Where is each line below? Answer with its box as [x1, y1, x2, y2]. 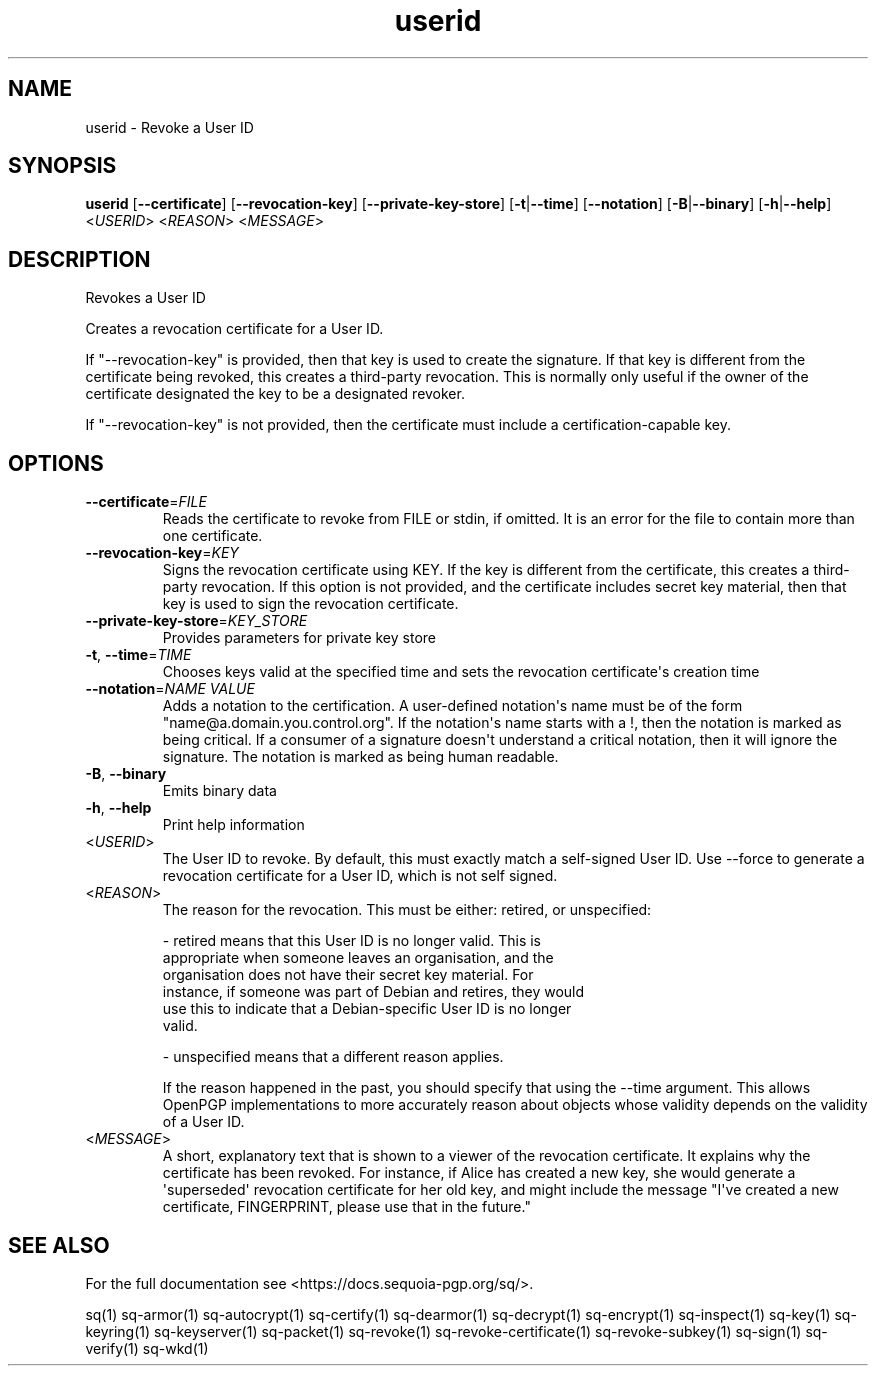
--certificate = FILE [85, 493, 207, 511]
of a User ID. [162, 1113, 245, 1131]
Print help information [162, 816, 305, 834]
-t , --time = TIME [85, 646, 192, 664]
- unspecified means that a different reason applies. [162, 1048, 504, 1066]
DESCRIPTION [8, 246, 151, 272]
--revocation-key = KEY [85, 544, 239, 562]
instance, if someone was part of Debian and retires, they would [162, 983, 585, 1001]
